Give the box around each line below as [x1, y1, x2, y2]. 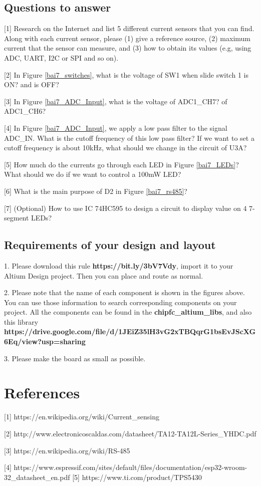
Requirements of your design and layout [4, 237, 216, 253]
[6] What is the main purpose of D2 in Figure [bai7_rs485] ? [4, 185, 187, 196]
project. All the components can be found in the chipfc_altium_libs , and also [4, 307, 252, 317]
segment [4, 212, 29, 223]
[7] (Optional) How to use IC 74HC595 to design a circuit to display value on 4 [4, 202, 247, 213]
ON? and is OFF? [4, 79, 59, 90]
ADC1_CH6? [4, 106, 46, 116]
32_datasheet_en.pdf [4, 471, 70, 482]
